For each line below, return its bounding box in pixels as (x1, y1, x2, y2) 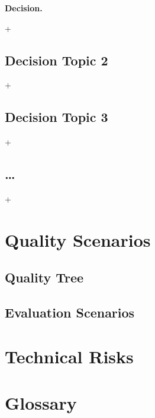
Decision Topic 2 (5, 51, 108, 69)
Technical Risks (5, 344, 134, 368)
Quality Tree (5, 268, 84, 287)
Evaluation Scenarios (5, 303, 135, 322)
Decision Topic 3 (5, 108, 108, 126)
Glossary (5, 391, 77, 415)
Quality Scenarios (5, 227, 151, 252)
